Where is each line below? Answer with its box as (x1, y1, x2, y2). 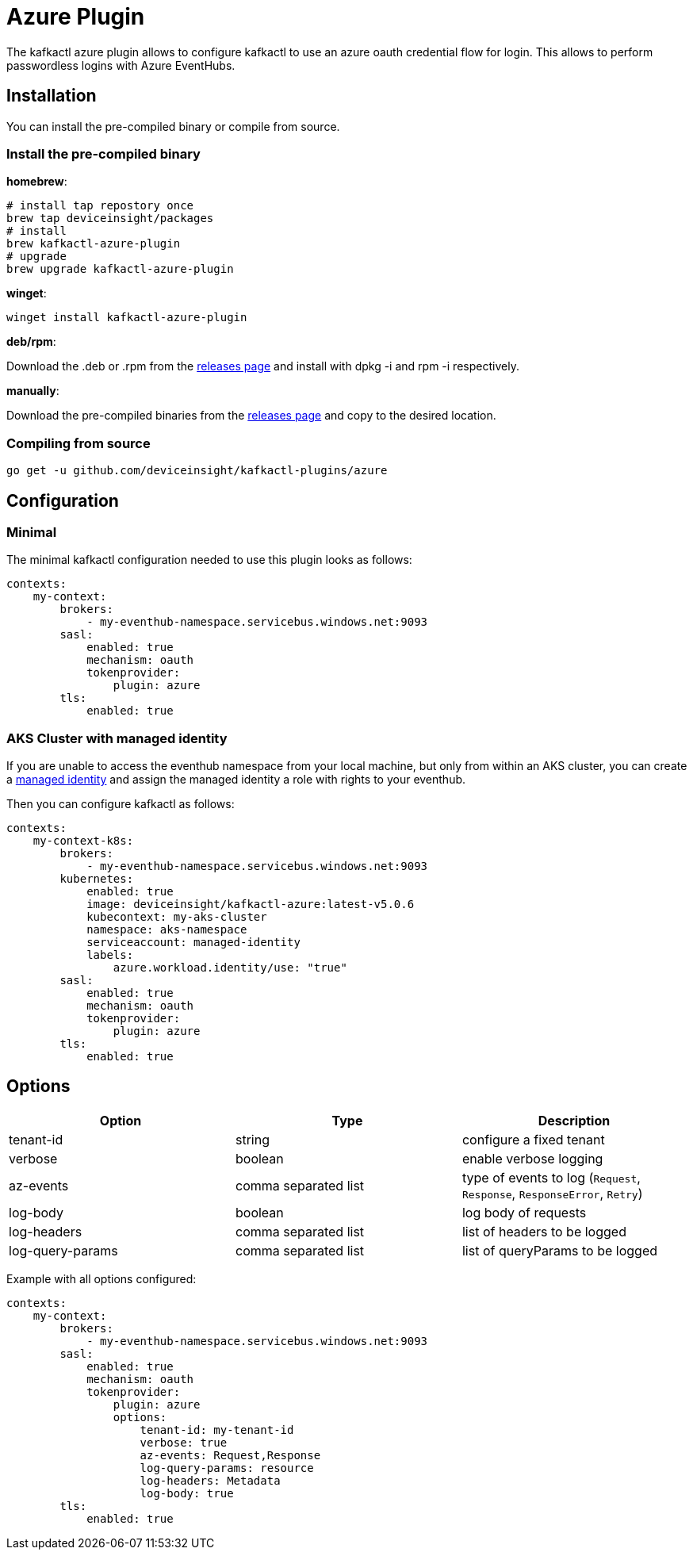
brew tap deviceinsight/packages (6, 212, 214, 225)
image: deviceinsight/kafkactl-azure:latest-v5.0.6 (86, 898, 415, 911)
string (235, 1131, 270, 1148)
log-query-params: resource (140, 1461, 314, 1474)
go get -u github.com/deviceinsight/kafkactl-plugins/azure (6, 464, 388, 477)
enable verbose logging (461, 1150, 603, 1167)
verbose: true (140, 1435, 228, 1449)
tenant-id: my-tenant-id (140, 1423, 294, 1436)
